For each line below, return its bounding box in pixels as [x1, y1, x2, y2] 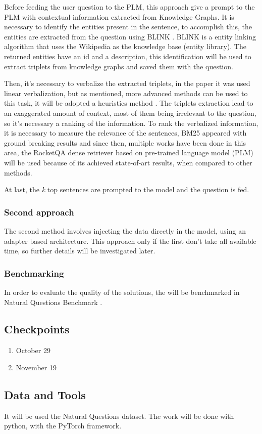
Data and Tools [4, 386, 86, 402]
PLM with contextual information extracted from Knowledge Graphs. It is [4, 11, 234, 22]
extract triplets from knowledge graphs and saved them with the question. [4, 61, 233, 71]
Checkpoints [4, 321, 70, 337]
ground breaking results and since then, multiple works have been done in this [4, 137, 246, 148]
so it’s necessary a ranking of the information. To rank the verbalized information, [4, 117, 258, 128]
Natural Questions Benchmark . [4, 296, 102, 307]
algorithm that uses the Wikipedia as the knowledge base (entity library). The [4, 41, 246, 52]
